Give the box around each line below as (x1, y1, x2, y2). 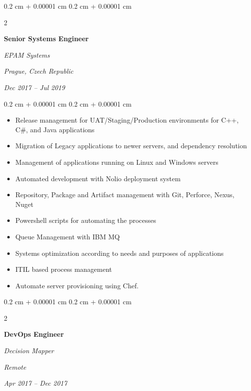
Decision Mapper (4, 345, 54, 356)
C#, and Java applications (15, 124, 95, 134)
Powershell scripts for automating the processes (15, 215, 156, 225)
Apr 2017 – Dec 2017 (4, 378, 67, 388)
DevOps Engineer (4, 329, 64, 339)
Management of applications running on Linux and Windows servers (15, 156, 218, 167)
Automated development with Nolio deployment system (15, 173, 181, 183)
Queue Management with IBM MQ (15, 231, 120, 241)
